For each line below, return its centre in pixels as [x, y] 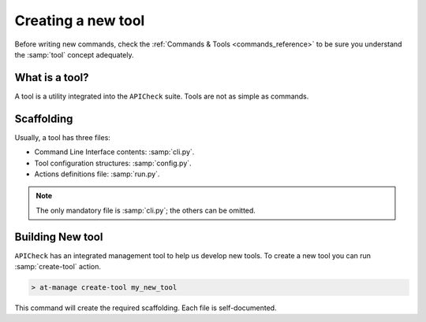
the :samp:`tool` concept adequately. [74, 54]
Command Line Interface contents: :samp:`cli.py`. [114, 152]
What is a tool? [52, 78]
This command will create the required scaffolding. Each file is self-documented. [146, 308]
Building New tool [59, 237]
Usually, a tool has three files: [62, 137]
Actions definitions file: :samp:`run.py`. [97, 174]
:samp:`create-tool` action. [58, 266]
